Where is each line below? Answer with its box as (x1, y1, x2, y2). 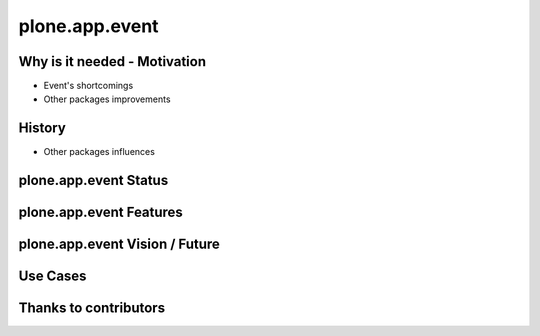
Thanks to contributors (18, 300, 165, 317)
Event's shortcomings (43, 80, 134, 92)
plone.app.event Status (18, 172, 169, 189)
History (18, 120, 67, 137)
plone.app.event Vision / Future (18, 236, 220, 253)
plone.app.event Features (18, 204, 184, 221)
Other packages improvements (43, 93, 171, 105)
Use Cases (18, 268, 87, 285)
